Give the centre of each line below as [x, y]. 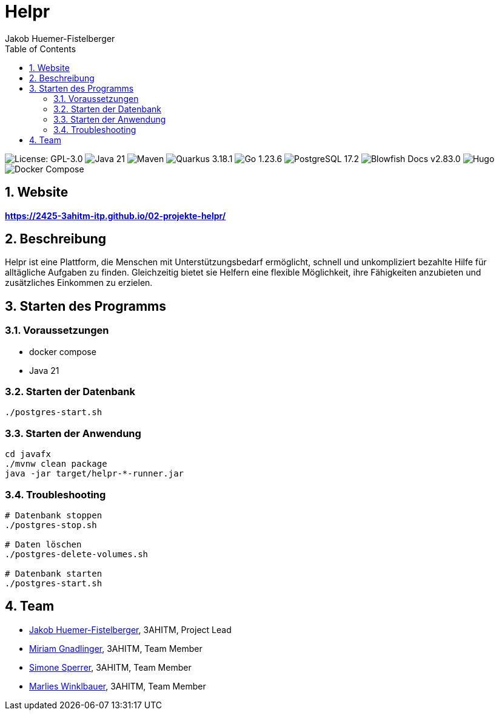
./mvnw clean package [56, 464]
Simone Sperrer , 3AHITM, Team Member [110, 667]
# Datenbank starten [54, 573]
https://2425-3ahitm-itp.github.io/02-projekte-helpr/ [116, 215]
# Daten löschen [43, 544]
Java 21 [44, 370]
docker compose [63, 351]
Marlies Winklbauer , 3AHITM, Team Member [118, 686]
